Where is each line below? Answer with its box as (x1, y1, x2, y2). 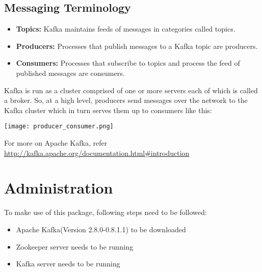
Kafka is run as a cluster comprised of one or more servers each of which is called (4, 85, 258, 95)
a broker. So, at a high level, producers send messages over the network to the (4, 95, 248, 105)
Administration (4, 177, 113, 198)
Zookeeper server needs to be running (16, 241, 134, 252)
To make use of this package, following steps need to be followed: (4, 207, 207, 217)
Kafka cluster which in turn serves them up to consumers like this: (4, 104, 212, 115)
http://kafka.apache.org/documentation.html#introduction (4, 147, 190, 158)
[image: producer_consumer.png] (4, 123, 114, 130)
